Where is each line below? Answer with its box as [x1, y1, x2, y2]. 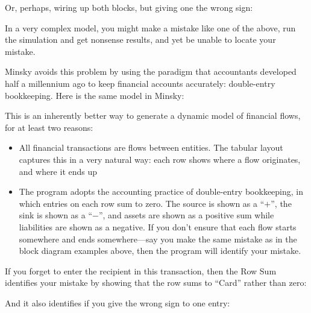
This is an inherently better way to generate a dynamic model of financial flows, [5, 109, 301, 122]
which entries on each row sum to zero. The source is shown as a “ [19, 197, 265, 209]
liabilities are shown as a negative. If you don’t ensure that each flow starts [19, 220, 297, 233]
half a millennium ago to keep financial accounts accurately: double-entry [5, 77, 275, 89]
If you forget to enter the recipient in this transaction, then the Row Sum [5, 264, 277, 277]
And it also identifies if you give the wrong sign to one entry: [5, 296, 230, 309]
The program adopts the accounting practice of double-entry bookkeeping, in [19, 185, 304, 198]
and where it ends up [19, 165, 98, 177]
